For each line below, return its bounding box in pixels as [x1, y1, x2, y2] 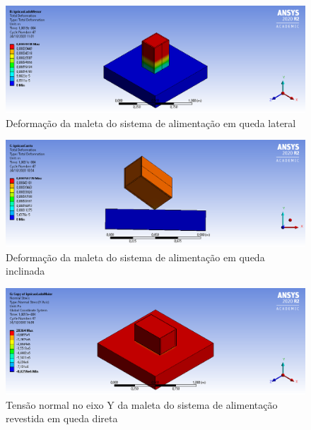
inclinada [6, 263, 45, 278]
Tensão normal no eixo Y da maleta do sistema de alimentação [6, 397, 278, 412]
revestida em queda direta [6, 411, 118, 426]
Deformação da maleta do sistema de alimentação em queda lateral [6, 115, 296, 130]
